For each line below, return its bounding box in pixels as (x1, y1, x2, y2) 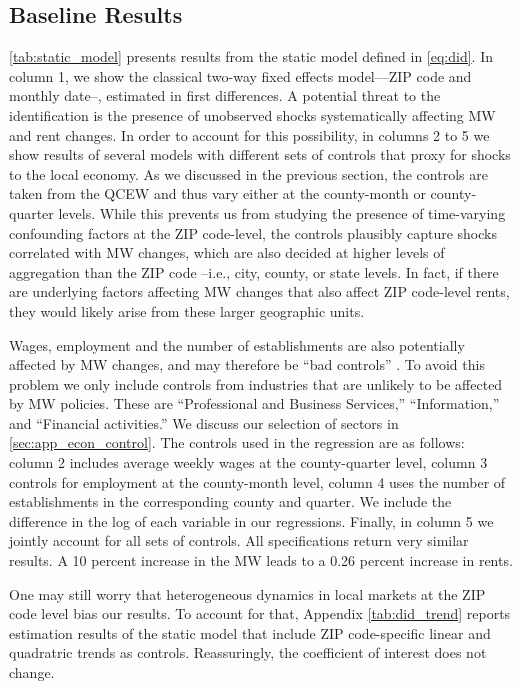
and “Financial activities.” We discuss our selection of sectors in (9, 412, 399, 433)
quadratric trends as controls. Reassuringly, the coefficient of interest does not (9, 642, 487, 663)
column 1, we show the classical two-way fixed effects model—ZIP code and (9, 65, 472, 86)
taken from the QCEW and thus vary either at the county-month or (9, 183, 426, 204)
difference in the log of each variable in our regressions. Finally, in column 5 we (9, 510, 494, 531)
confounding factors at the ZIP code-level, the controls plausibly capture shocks (9, 222, 497, 243)
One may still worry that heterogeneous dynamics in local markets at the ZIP (9, 583, 486, 604)
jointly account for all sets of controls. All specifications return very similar (9, 530, 469, 551)
